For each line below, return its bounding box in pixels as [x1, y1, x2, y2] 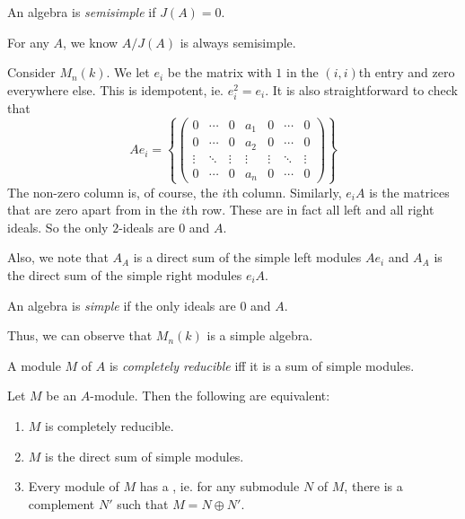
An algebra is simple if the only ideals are [7, 295, 236, 314]
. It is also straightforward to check [265, 80, 458, 99]
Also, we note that [7, 248, 109, 267]
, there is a [344, 477, 403, 496]
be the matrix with [167, 63, 272, 82]
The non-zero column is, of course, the [7, 182, 218, 201]
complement [28, 494, 95, 513]
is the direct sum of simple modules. [45, 446, 244, 465]
